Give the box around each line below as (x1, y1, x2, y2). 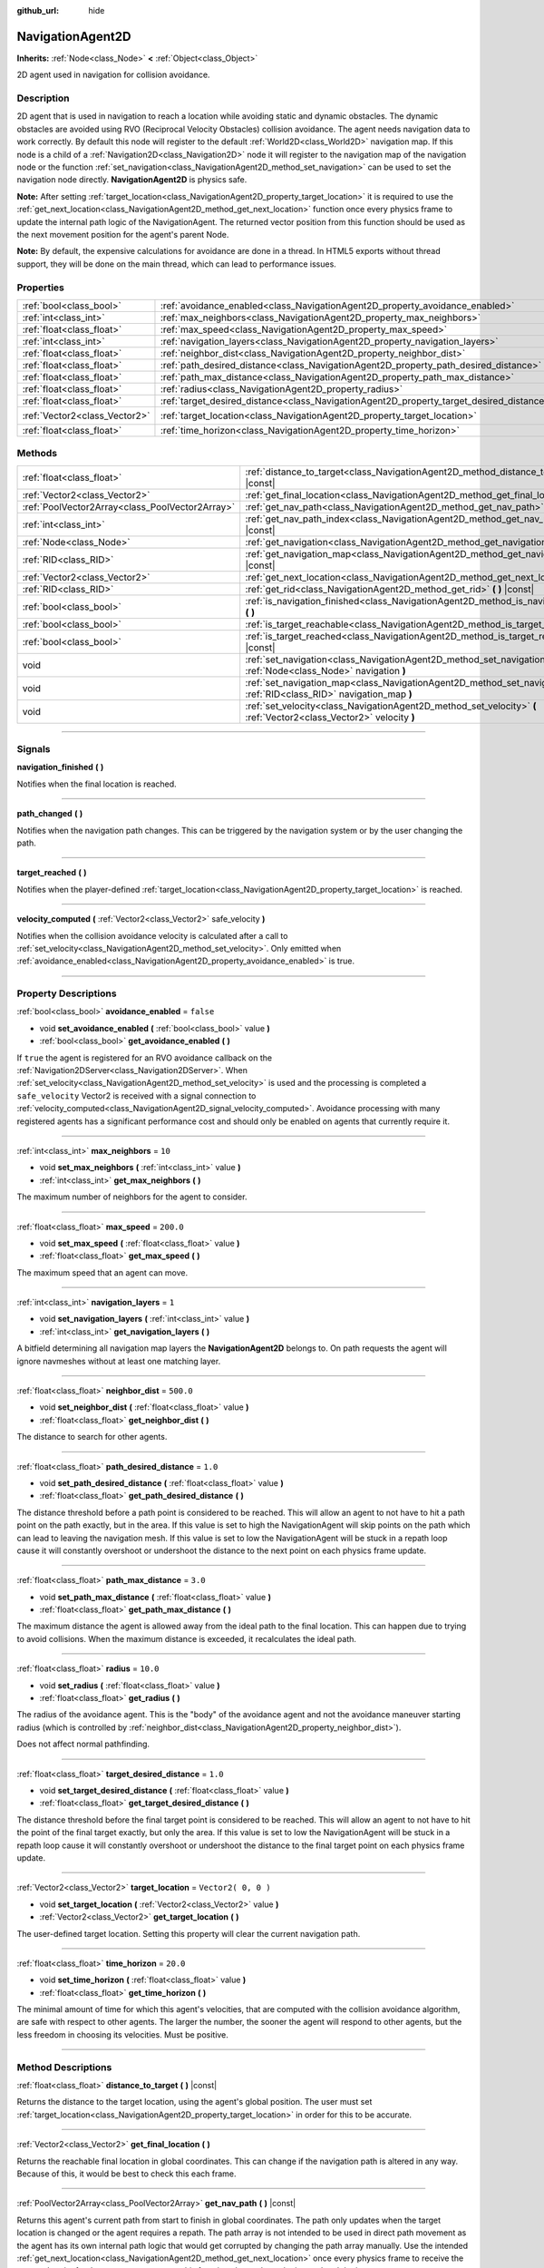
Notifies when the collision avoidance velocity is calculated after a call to (16, 930, 288, 941)
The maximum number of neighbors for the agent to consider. (16, 1191, 248, 1202)
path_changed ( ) (16, 808, 83, 819)
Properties (16, 281, 65, 294)
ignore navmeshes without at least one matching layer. (16, 1355, 221, 1366)
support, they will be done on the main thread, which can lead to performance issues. (16, 259, 337, 269)
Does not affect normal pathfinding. (16, 1738, 150, 1750)
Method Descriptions (16, 2060, 112, 2073)
